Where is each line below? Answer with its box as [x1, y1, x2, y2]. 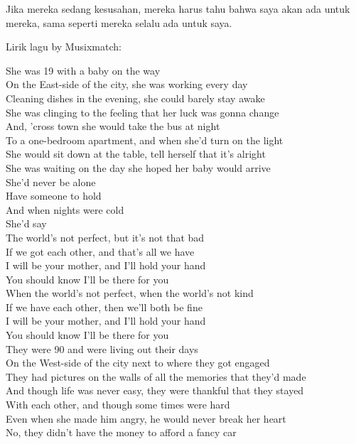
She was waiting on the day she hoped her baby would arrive [6, 160, 271, 175]
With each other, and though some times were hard [6, 397, 230, 412]
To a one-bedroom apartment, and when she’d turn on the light [6, 132, 284, 147]
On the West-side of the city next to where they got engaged [6, 355, 270, 370]
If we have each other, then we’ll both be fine [6, 299, 203, 314]
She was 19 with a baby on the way [6, 63, 161, 77]
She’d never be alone [6, 174, 96, 189]
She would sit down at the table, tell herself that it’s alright [6, 146, 266, 161]
